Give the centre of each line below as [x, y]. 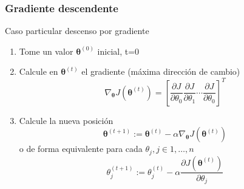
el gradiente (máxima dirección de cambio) [161, 71]
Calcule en [39, 71]
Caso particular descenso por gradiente [77, 31]
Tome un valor [46, 51]
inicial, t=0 [118, 51]
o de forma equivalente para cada [81, 149]
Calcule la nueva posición [66, 120]
